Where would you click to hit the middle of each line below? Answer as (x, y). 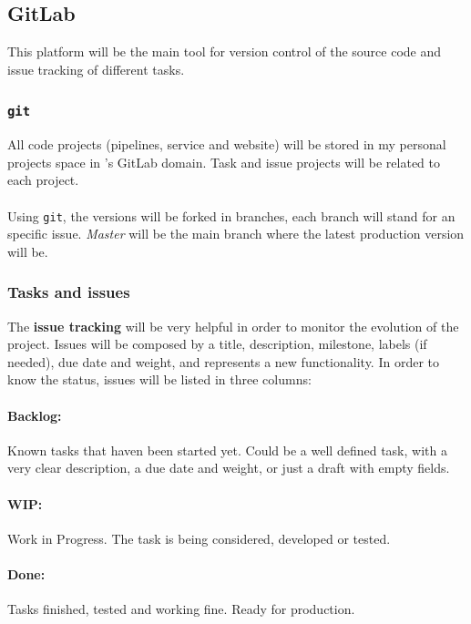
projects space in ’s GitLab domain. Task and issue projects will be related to (224, 162)
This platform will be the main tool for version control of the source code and (225, 51)
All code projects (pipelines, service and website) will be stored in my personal (227, 144)
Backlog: (35, 415)
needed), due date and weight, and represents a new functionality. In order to (223, 361)
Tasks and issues (69, 292)
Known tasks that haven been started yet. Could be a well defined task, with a (227, 450)
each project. (43, 180)
